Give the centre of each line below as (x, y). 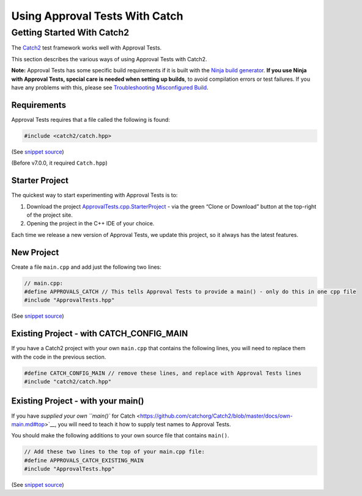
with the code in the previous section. (59, 357)
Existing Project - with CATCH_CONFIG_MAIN (100, 334)
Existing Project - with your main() (78, 401)
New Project (35, 252)
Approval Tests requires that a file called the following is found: (91, 119)
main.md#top (28, 424)
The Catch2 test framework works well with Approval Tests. (87, 48)
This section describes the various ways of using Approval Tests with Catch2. (109, 59)
